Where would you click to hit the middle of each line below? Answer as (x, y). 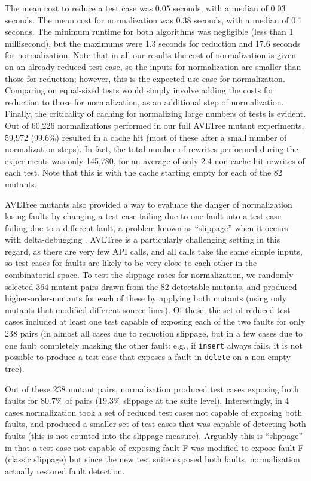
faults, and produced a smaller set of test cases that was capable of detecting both (155, 424)
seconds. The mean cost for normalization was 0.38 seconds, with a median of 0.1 (154, 19)
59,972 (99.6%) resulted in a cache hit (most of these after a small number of (146, 137)
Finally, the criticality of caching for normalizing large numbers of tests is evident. (155, 114)
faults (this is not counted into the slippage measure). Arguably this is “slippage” (154, 435)
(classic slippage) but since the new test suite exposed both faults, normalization (153, 459)
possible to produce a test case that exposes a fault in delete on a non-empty (148, 357)
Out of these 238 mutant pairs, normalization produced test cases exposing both (152, 388)
